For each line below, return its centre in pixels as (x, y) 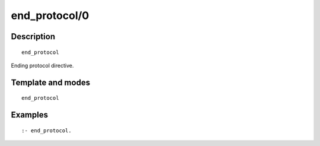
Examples (30, 115)
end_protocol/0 (50, 15)
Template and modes (51, 82)
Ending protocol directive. (42, 65)
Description (33, 36)
